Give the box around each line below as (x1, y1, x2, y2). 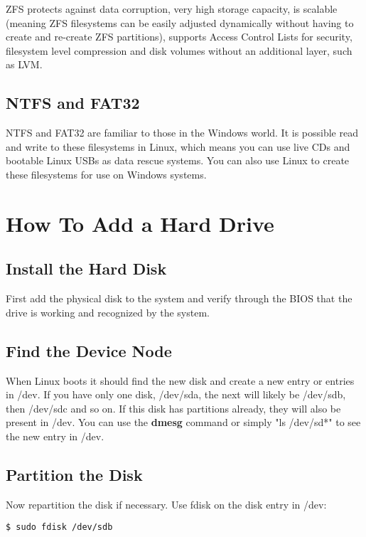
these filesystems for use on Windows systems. (6, 166, 207, 181)
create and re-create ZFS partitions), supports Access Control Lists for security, (6, 29, 352, 44)
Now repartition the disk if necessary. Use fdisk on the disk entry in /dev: (6, 496, 327, 511)
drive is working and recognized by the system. (6, 304, 210, 319)
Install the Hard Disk (6, 257, 167, 280)
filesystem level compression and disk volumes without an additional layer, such (6, 43, 352, 58)
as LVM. (6, 57, 43, 72)
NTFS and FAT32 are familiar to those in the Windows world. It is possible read (6, 125, 358, 140)
